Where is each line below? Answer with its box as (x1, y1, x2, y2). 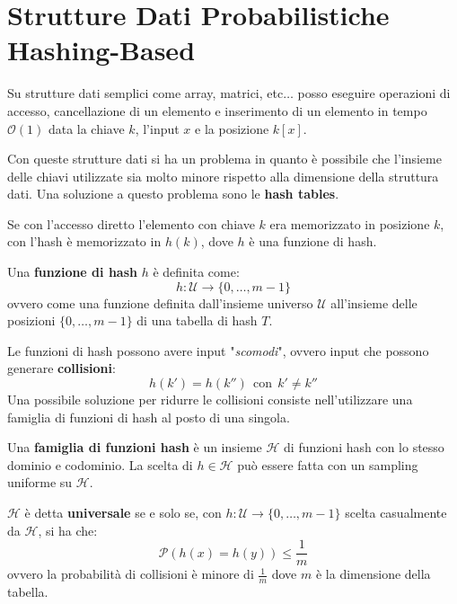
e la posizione (195, 119, 269, 138)
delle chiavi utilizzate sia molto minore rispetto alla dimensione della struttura (7, 166, 439, 185)
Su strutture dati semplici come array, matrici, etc (7, 84, 284, 102)
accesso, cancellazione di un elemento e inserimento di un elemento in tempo (7, 101, 427, 120)
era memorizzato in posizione (269, 214, 430, 233)
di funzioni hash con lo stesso (284, 438, 444, 457)
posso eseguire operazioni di (297, 84, 451, 102)
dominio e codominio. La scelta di (7, 455, 193, 474)
